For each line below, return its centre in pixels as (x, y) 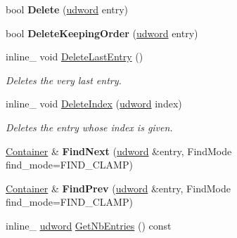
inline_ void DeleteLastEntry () (75, 57)
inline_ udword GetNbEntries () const (89, 225)
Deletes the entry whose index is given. (89, 127)
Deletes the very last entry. (64, 80)
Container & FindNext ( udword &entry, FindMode (119, 151)
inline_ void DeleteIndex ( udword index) (94, 104)
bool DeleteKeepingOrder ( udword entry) (102, 33)
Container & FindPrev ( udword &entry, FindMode (118, 188)
